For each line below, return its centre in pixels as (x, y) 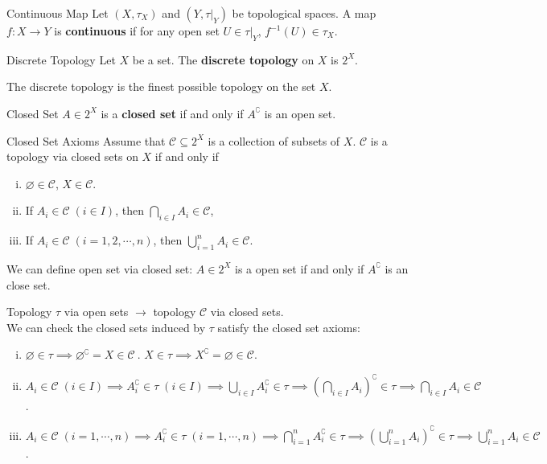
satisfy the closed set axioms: (289, 327)
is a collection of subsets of (274, 140)
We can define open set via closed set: (100, 268)
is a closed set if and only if (172, 113)
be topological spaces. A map (304, 13)
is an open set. (300, 113)
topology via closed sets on (72, 156)
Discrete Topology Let (61, 59)
